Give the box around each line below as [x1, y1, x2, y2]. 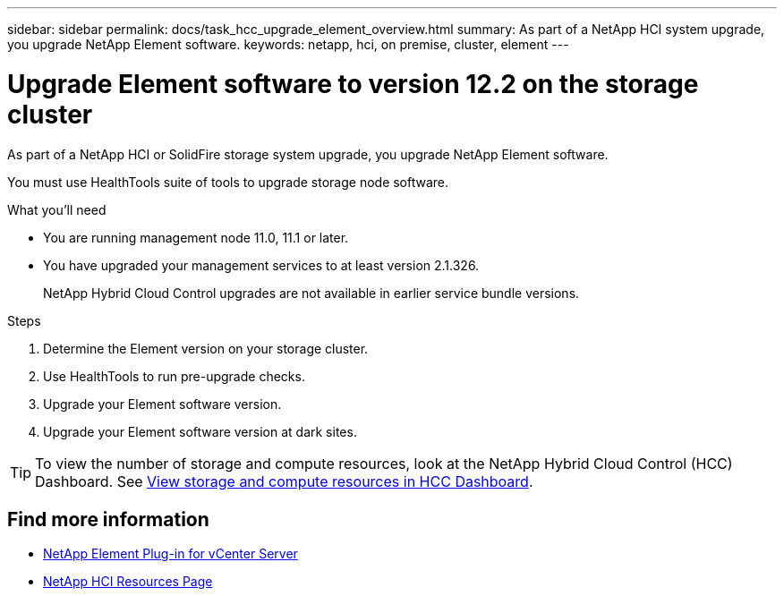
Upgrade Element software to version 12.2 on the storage [7, 68, 699, 99]
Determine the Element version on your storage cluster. [43, 340, 369, 356]
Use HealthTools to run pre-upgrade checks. [43, 368, 305, 384]
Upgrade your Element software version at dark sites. [43, 423, 357, 439]
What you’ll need [7, 201, 107, 217]
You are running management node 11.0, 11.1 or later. [43, 229, 349, 245]
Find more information [7, 507, 209, 531]
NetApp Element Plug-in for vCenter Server [43, 546, 298, 562]
